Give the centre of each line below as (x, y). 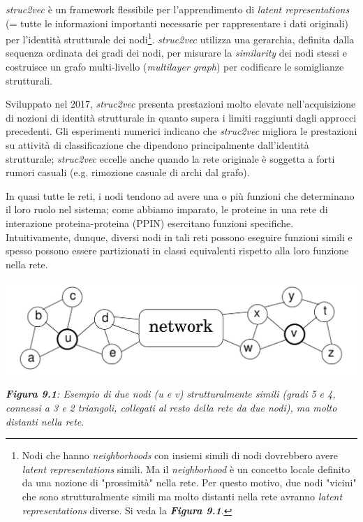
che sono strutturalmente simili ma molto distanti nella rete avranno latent (182, 496)
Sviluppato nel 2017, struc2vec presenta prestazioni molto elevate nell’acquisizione (181, 104)
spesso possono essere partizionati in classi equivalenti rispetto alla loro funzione (177, 251)
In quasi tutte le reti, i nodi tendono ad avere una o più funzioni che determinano (180, 195)
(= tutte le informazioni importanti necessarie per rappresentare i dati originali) (177, 23)
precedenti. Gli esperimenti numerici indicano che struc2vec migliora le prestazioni (181, 131)
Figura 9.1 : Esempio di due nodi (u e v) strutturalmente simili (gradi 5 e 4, (171, 394)
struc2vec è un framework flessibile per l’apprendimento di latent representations (178, 9)
